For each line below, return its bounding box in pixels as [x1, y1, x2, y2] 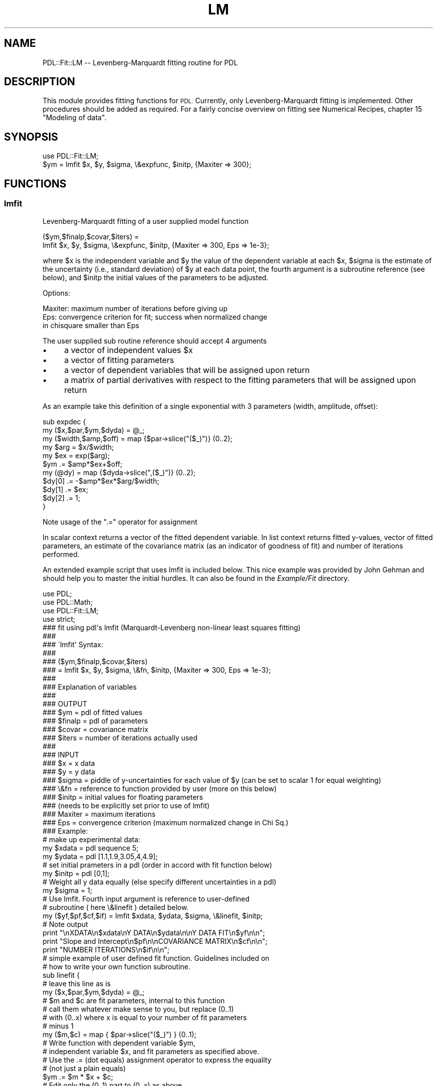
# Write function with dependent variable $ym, [42, 1038, 196, 1047]
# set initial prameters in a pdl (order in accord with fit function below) [42, 860, 272, 869]
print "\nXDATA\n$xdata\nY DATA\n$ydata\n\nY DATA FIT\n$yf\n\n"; [42, 928, 265, 937]
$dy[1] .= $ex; [42, 485, 88, 494]
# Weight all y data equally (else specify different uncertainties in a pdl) [42, 877, 276, 886]
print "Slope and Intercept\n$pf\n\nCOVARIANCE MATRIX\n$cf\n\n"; [42, 936, 267, 945]
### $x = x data [42, 758, 95, 767]
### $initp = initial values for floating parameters [42, 792, 203, 801]
